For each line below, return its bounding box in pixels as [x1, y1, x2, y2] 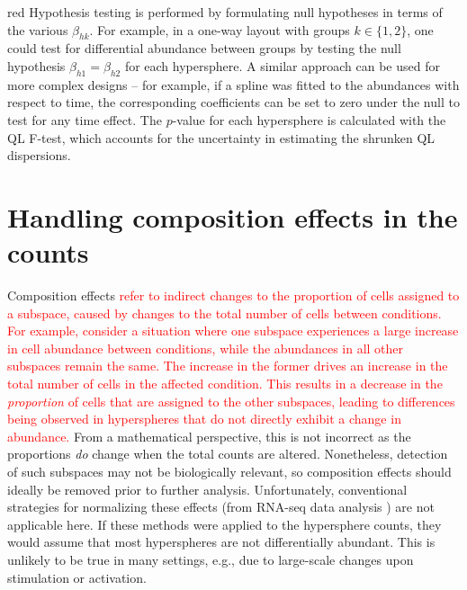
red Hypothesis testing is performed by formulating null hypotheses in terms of [7, 3, 443, 21]
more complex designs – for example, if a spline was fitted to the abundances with [7, 75, 460, 94]
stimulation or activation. [7, 568, 147, 586]
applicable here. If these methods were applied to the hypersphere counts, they [7, 514, 442, 533]
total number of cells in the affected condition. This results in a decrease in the [7, 374, 443, 393]
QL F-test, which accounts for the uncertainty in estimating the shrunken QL [7, 128, 436, 147]
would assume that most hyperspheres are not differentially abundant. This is [7, 532, 436, 551]
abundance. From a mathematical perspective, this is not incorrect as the [7, 426, 411, 445]
